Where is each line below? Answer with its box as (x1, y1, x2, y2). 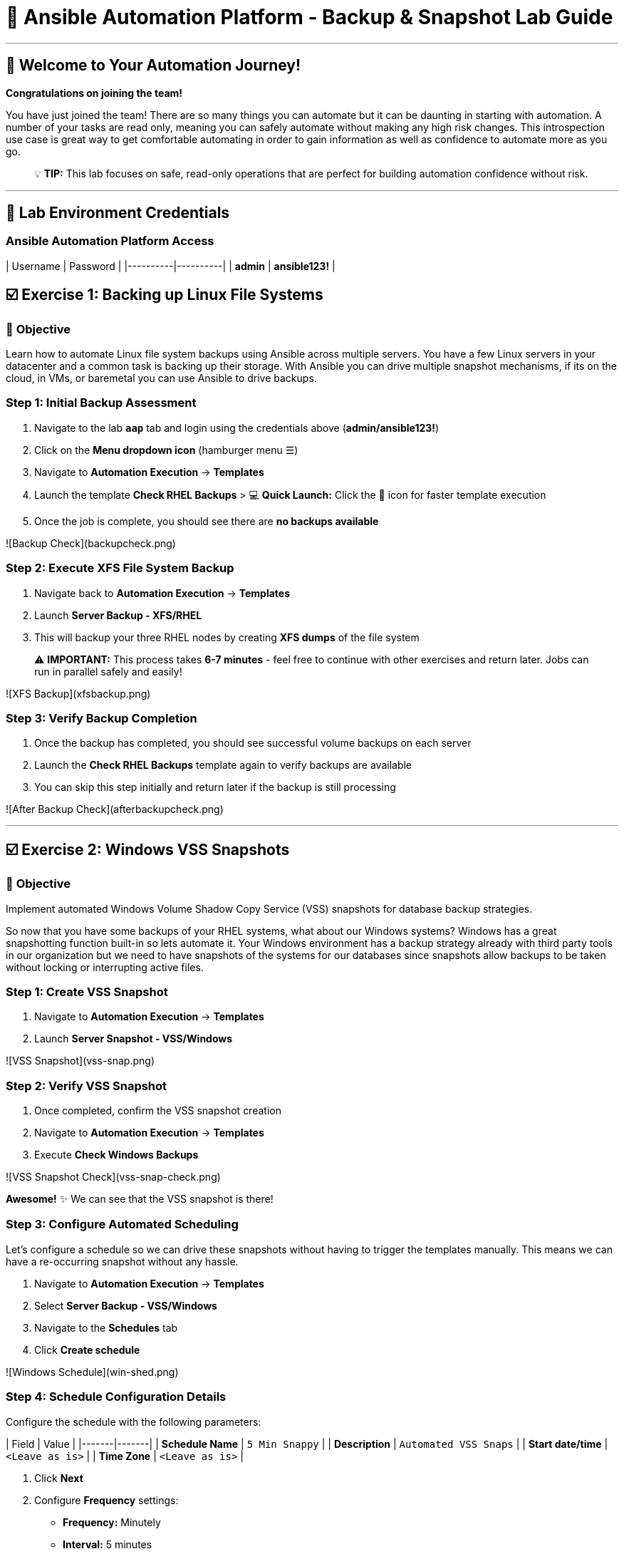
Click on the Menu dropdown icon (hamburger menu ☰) (34, 443, 298, 456)
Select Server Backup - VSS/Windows (34, 1299, 217, 1312)
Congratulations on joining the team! (6, 86, 183, 99)
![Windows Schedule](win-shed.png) (6, 1365, 179, 1378)
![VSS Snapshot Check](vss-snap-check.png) (6, 1171, 221, 1183)
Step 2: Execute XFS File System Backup (6, 561, 234, 576)
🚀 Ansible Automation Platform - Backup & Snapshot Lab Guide (6, 5, 613, 29)
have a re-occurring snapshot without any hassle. (6, 1255, 239, 1268)
